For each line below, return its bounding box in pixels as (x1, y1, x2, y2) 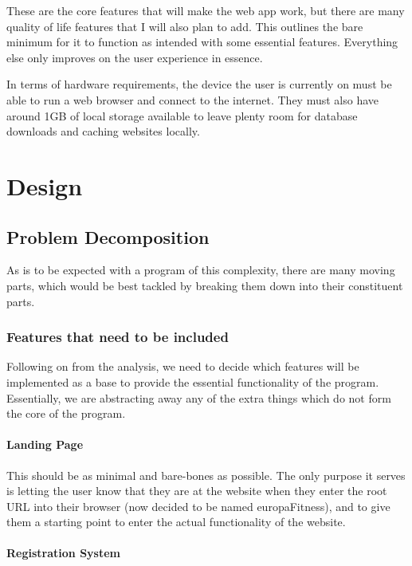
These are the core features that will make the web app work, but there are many (6, 2, 405, 18)
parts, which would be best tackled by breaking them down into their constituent (6, 277, 403, 293)
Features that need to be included (6, 327, 229, 347)
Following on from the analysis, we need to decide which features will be (6, 358, 359, 375)
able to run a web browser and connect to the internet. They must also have (6, 91, 379, 108)
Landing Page (6, 436, 84, 453)
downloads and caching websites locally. (6, 123, 200, 140)
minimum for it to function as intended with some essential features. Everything (6, 33, 398, 50)
